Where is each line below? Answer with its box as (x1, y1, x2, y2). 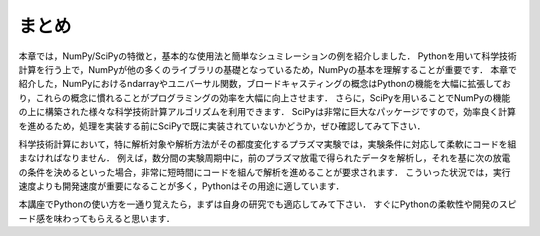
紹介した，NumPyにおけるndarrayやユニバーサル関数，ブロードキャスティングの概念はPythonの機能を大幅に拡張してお (18, 78, 512, 90)
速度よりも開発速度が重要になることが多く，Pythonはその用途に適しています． (18, 180, 345, 192)
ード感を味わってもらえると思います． (18, 212, 175, 224)
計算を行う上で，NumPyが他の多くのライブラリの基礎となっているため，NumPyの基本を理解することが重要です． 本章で (18, 63, 517, 75)
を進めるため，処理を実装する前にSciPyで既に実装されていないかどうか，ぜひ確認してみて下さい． (18, 120, 426, 132)
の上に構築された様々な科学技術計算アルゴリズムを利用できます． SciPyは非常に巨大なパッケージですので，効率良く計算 (18, 106, 517, 118)
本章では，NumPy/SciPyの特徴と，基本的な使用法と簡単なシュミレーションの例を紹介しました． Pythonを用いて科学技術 (18, 50, 517, 62)
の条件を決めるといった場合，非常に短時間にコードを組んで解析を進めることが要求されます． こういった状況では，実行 (18, 166, 511, 178)
